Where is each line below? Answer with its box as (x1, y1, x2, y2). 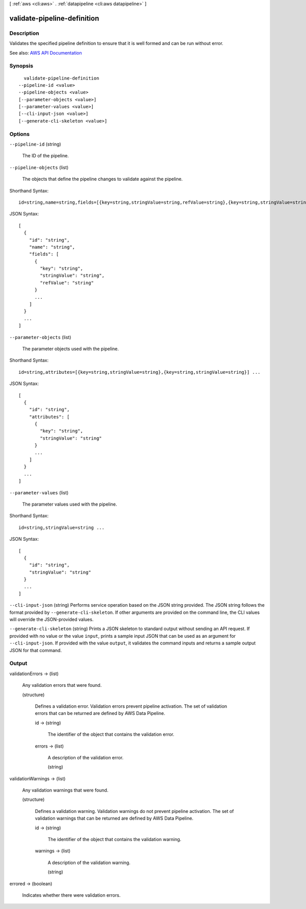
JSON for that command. (9, 647, 62, 653)
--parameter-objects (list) (9, 334, 71, 340)
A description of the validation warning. (47, 859, 131, 866)
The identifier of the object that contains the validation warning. (47, 836, 182, 843)
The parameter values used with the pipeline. (22, 501, 117, 507)
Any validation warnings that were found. (22, 787, 109, 794)
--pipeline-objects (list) (9, 164, 69, 171)
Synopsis (9, 62, 33, 69)
